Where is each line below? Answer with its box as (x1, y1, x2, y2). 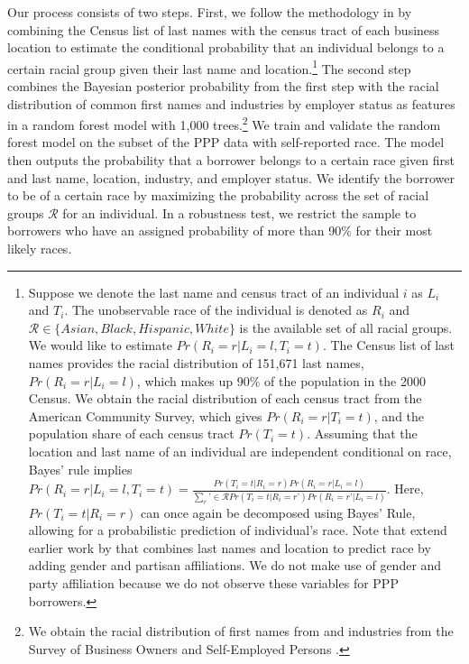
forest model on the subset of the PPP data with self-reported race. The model (7, 133, 445, 152)
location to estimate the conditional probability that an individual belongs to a (7, 38, 445, 57)
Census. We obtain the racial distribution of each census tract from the (28, 389, 422, 408)
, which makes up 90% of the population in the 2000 (136, 371, 426, 390)
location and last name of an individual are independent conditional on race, (28, 441, 452, 460)
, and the (373, 406, 425, 425)
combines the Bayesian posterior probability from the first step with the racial (7, 77, 439, 96)
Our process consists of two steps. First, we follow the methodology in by (7, 3, 412, 21)
